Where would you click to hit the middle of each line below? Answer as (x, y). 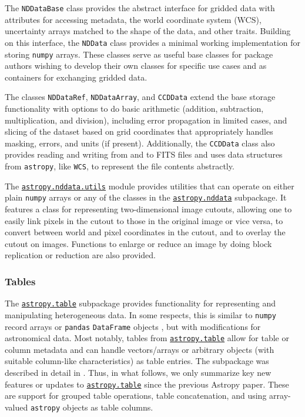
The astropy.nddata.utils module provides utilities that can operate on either (150, 186)
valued (16, 407)
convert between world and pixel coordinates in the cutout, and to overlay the (145, 232)
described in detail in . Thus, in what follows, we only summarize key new (138, 372)
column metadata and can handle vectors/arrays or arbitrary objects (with (140, 349)
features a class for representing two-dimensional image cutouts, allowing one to (148, 209)
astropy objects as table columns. (92, 407)
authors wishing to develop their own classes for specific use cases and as (136, 66)
